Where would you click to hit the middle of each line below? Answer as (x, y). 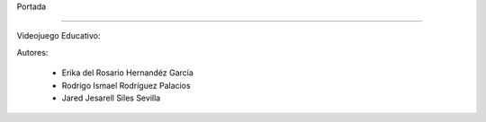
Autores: (32, 52)
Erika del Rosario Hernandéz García (127, 73)
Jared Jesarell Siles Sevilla (111, 98)
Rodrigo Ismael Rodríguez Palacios (126, 85)
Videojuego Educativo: (58, 36)
